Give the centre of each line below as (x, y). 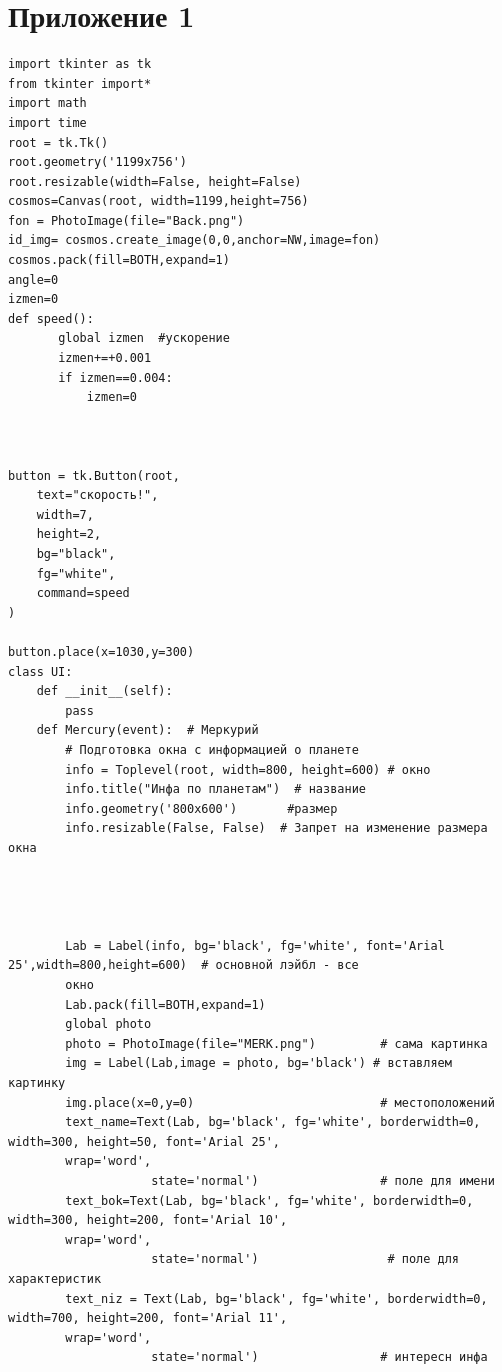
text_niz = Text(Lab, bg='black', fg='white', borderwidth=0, (276, 1298)
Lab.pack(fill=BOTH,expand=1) (165, 1004)
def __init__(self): (104, 691)
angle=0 (33, 279)
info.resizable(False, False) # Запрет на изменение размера (276, 828)
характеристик (55, 1278)
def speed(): (51, 318)
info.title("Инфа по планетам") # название (215, 789)
